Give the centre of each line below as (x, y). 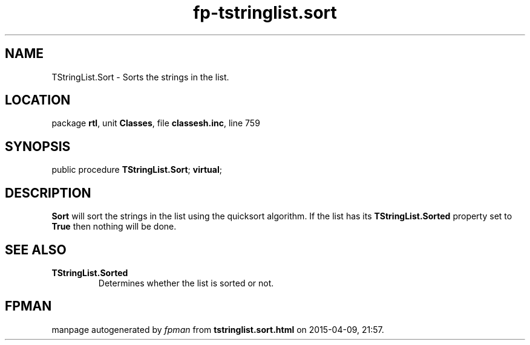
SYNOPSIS (38, 146)
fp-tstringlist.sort (265, 13)
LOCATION (38, 100)
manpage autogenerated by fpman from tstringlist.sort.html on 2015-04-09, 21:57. (218, 329)
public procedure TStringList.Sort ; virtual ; (137, 170)
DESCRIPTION (48, 193)
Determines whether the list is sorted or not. (186, 283)
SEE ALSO (36, 250)
